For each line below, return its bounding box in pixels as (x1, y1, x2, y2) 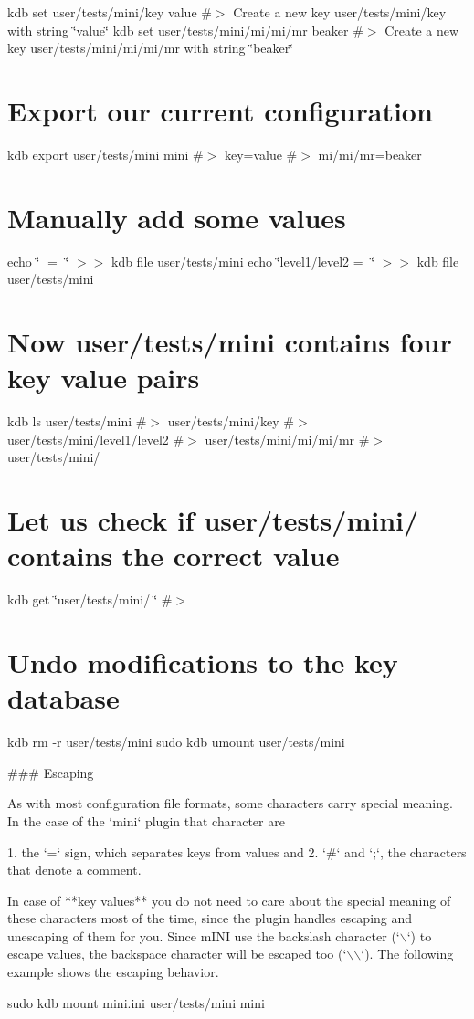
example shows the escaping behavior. (7, 962, 219, 982)
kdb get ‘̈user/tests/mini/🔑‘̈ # (7, 590, 173, 609)
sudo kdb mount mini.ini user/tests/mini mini (7, 993, 265, 1012)
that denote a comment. (7, 860, 142, 879)
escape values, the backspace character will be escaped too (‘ (7, 944, 347, 963)
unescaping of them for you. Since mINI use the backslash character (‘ (7, 926, 400, 945)
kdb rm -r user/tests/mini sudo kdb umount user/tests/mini (7, 732, 345, 751)
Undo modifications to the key (7, 644, 398, 680)
